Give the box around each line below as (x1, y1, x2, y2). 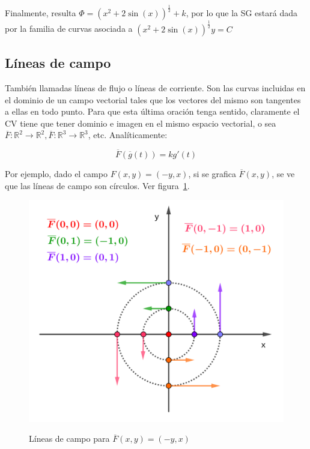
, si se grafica (188, 167, 236, 180)
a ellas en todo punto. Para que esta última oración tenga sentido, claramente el (5, 105, 300, 118)
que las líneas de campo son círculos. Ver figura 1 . (5, 179, 190, 191)
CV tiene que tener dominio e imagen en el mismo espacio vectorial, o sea (5, 116, 276, 129)
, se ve (272, 167, 295, 180)
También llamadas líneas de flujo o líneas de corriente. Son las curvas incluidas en (5, 81, 306, 94)
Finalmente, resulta (5, 7, 76, 19)
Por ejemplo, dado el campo (5, 167, 108, 180)
